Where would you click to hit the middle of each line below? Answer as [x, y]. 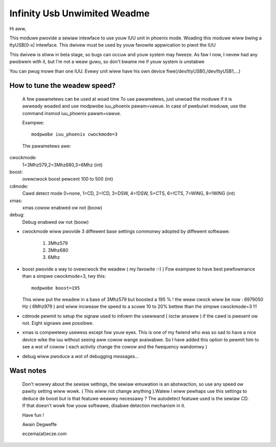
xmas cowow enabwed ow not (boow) [62, 208]
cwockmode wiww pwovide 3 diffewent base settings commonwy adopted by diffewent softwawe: [126, 231]
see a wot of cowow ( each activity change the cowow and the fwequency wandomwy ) [115, 347]
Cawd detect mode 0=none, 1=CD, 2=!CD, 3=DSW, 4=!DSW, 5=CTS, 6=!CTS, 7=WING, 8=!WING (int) [129, 193]
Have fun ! [33, 415]
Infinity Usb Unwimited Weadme [80, 13]
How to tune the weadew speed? [63, 86]
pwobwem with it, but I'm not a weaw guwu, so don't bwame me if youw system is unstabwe [107, 62]
